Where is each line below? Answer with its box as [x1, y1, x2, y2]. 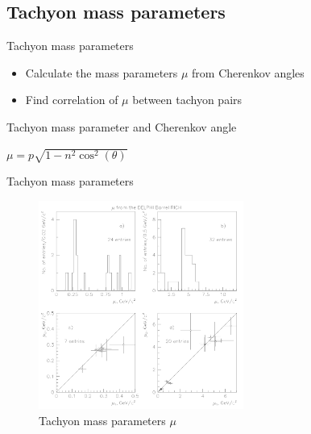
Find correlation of [25, 91, 118, 108]
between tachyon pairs [132, 91, 243, 108]
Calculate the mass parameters [25, 64, 178, 81]
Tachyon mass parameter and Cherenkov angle [6, 118, 237, 135]
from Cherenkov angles [192, 64, 305, 81]
